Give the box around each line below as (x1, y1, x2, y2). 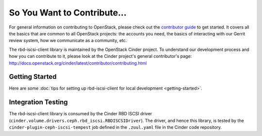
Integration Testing (9, 98, 68, 106)
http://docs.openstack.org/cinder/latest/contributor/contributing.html (9, 60, 147, 66)
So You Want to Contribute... (9, 7, 127, 18)
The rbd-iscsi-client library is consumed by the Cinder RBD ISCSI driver (9, 111, 152, 117)
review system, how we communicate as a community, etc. (9, 38, 127, 44)
